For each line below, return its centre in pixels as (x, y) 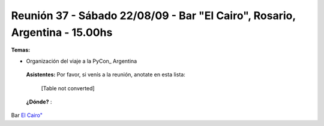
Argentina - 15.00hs (62, 32)
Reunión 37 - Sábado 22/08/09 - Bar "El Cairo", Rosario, (154, 16)
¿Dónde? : (39, 102)
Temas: (21, 50)
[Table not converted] (68, 88)
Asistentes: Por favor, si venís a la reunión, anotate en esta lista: (106, 75)
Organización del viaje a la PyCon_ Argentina (82, 61)
